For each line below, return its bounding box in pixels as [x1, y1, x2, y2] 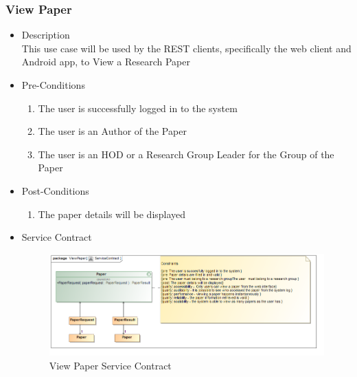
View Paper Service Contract [49, 358, 172, 372]
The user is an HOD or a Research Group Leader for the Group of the [38, 147, 334, 161]
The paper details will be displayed [38, 206, 186, 221]
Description [21, 28, 70, 42]
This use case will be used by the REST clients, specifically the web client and [21, 41, 352, 55]
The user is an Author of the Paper [38, 124, 187, 138]
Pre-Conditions [21, 78, 85, 91]
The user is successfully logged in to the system [38, 100, 238, 115]
